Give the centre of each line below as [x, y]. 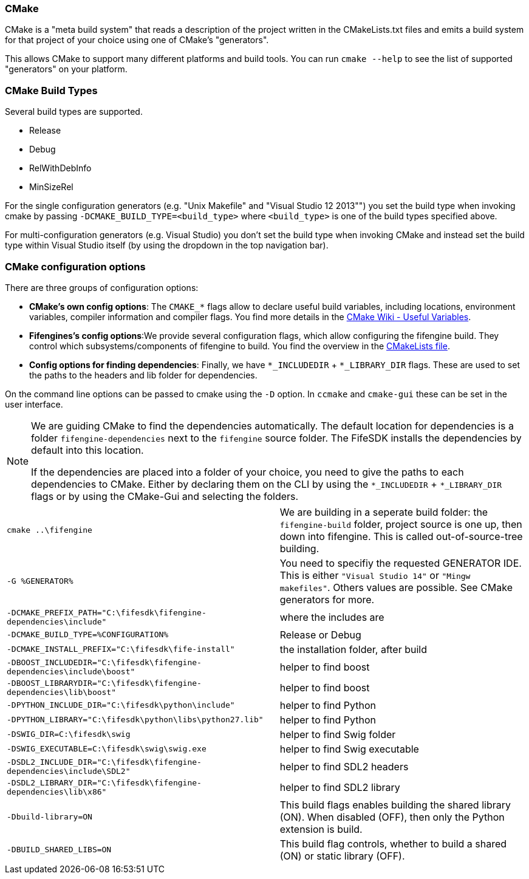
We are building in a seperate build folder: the [384, 512]
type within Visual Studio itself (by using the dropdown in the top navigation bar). [167, 245]
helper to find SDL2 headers [344, 766]
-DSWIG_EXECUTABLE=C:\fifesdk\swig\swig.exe [107, 749]
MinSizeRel [51, 187]
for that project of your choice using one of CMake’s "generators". [137, 40]
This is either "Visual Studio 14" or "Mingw [375, 575]
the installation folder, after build [353, 649]
